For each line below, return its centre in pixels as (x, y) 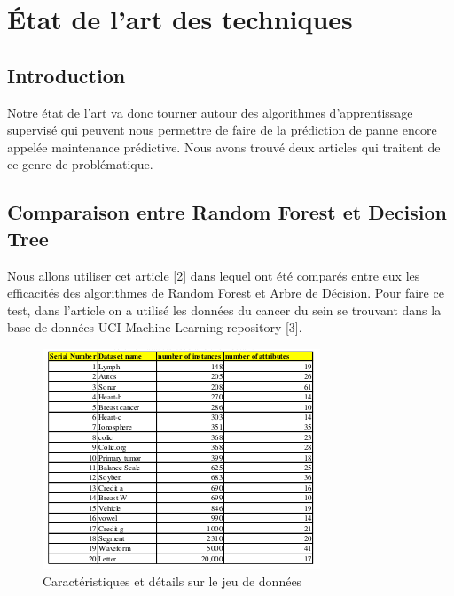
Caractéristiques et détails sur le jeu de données (172, 581)
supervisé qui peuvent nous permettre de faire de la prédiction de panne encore (222, 130)
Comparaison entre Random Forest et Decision (227, 212)
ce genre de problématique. (80, 164)
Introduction (67, 75)
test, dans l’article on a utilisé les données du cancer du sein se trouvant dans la (224, 310)
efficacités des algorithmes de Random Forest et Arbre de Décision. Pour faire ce (226, 293)
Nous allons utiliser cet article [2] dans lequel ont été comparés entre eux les (214, 275)
